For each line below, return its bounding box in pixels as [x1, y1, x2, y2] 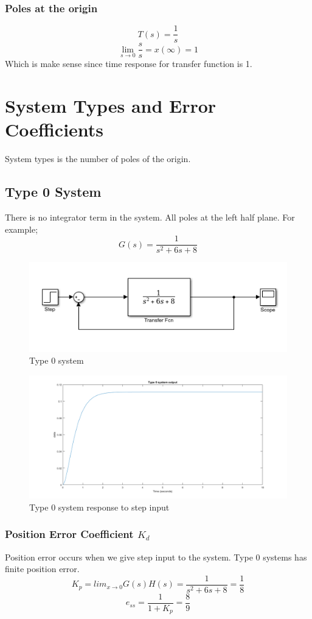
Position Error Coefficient [5, 526, 134, 542]
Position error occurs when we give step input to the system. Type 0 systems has [5, 550, 307, 563]
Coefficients [5, 117, 104, 142]
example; [5, 222, 38, 235]
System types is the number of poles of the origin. [5, 152, 191, 165]
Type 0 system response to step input [29, 500, 170, 513]
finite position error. [5, 562, 80, 575]
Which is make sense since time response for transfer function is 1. [5, 57, 252, 70]
